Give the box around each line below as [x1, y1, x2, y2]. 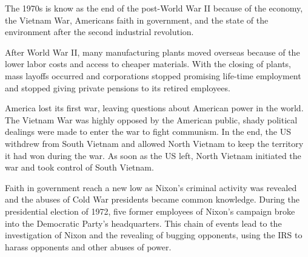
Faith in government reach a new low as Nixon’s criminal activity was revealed [5, 181, 297, 194]
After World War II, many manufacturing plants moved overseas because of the [5, 45, 300, 58]
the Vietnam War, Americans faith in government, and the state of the [5, 13, 269, 26]
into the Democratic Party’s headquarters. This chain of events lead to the [5, 216, 282, 229]
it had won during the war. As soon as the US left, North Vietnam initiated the [5, 149, 301, 161]
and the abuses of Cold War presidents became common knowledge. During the [5, 193, 300, 206]
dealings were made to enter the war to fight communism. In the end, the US [5, 125, 291, 138]
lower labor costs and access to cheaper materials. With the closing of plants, [5, 57, 291, 70]
